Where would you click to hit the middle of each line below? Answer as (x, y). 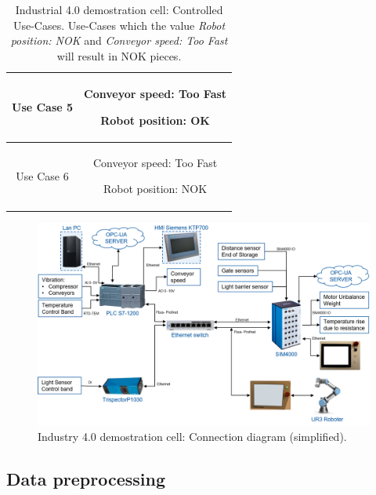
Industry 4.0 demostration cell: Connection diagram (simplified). (192, 437)
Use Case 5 (43, 107)
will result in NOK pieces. (119, 55)
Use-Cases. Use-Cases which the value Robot (119, 25)
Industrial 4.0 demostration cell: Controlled (119, 9)
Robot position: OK (155, 120)
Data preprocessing (86, 479)
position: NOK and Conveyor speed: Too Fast (119, 40)
